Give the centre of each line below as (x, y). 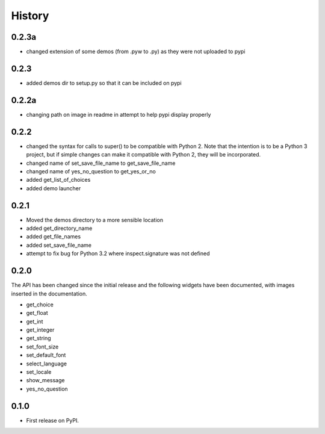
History (30, 16)
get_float (37, 313)
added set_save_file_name (59, 245)
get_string (39, 338)
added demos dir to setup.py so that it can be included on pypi (104, 83)
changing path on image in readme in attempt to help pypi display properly (119, 114)
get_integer (40, 330)
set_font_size (42, 347)
